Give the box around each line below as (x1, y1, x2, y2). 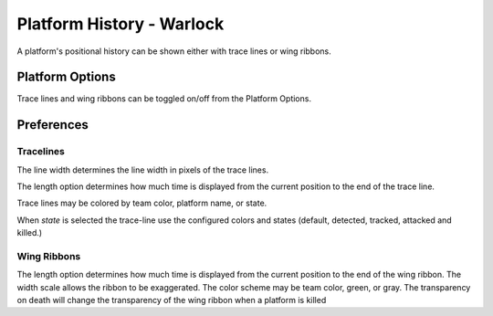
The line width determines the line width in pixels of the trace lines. (16, 164, 269, 175)
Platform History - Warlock (16, 14, 225, 34)
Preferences (16, 117, 89, 132)
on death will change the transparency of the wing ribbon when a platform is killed (16, 295, 327, 306)
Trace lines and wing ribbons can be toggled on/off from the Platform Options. (16, 93, 312, 104)
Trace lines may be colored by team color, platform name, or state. (16, 197, 267, 209)
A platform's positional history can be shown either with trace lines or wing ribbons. (16, 46, 332, 57)
